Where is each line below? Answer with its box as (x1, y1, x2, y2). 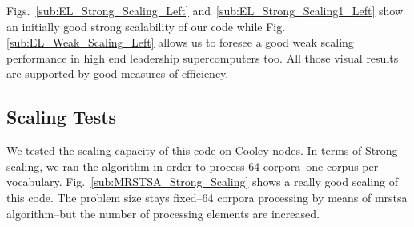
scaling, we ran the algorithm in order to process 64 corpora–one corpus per (6, 157, 379, 174)
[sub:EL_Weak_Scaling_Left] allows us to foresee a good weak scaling (6, 34, 354, 51)
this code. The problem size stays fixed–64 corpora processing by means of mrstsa (6, 188, 408, 205)
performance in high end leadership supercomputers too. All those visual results (6, 49, 399, 66)
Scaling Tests (6, 104, 117, 129)
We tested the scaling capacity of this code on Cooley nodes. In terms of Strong (6, 142, 398, 159)
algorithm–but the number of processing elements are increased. (6, 205, 320, 221)
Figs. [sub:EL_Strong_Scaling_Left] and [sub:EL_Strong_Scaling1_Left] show (6, 2, 403, 18)
